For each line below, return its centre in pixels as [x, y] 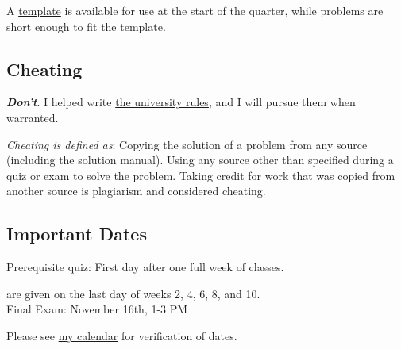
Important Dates [77, 234]
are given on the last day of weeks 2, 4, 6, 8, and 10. [133, 293]
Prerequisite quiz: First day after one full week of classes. [145, 267]
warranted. [33, 117]
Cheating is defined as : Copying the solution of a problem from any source [187, 144]
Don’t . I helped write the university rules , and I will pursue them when [181, 102]
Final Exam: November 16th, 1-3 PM [97, 309]
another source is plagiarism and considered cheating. [136, 191]
